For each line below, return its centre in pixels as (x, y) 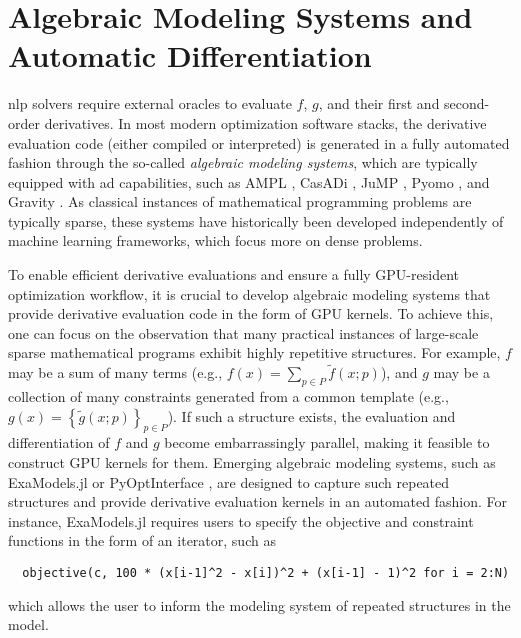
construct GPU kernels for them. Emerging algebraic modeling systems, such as (252, 462)
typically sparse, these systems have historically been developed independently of (256, 220)
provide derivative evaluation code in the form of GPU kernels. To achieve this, (251, 313)
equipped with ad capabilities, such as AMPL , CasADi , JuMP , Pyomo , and (249, 181)
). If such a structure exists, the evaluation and (311, 415)
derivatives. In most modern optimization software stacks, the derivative (265, 122)
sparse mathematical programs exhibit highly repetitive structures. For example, (254, 352)
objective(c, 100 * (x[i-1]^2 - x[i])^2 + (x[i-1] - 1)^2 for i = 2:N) (266, 573)
